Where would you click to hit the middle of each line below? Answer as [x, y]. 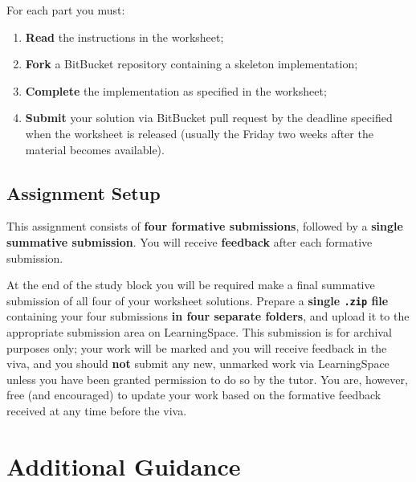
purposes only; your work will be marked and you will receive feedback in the [197, 347]
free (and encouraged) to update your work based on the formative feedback [194, 395]
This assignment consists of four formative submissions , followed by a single [205, 226]
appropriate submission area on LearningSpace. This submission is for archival [199, 331]
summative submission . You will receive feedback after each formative [190, 241]
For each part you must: [66, 10]
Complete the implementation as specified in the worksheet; [176, 90]
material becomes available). [95, 149]
